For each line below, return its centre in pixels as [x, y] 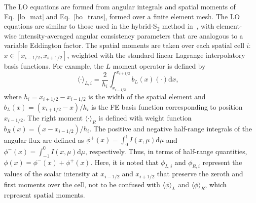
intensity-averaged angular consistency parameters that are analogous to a [131, 35]
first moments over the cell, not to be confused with [82, 184]
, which [216, 184]
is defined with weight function [145, 117]
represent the [222, 162]
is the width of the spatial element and [147, 96]
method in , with [188, 26]
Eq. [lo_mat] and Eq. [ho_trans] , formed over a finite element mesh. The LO [122, 16]
